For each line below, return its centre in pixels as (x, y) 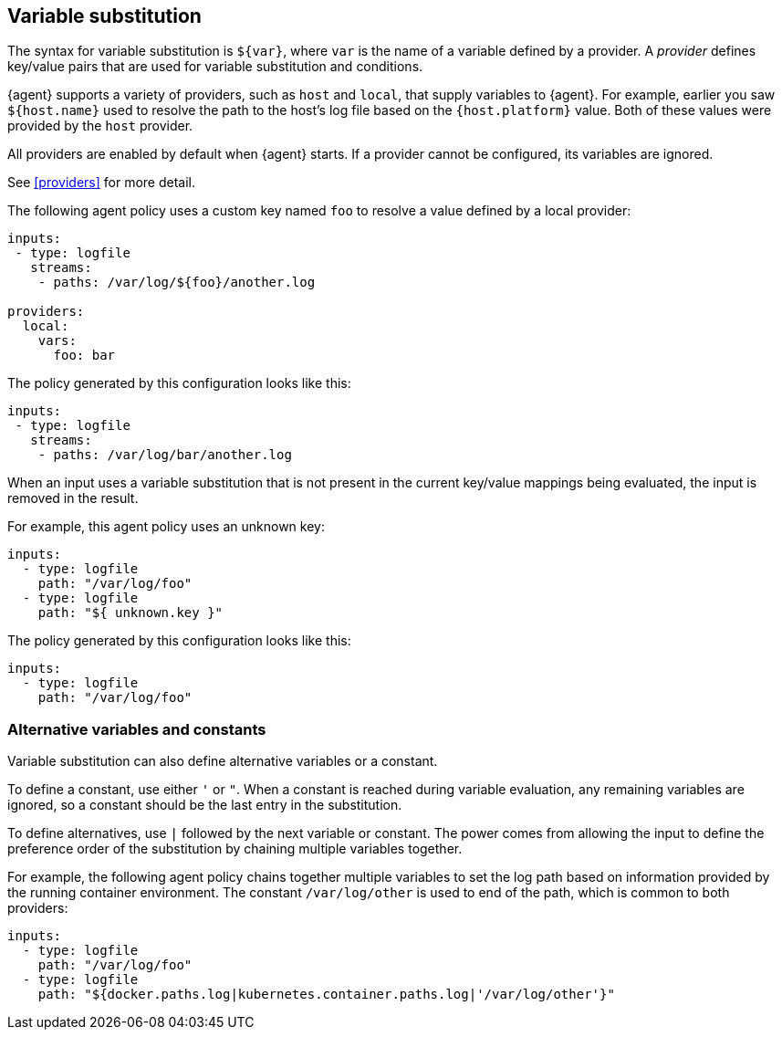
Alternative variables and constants (137, 729)
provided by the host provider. (100, 126)
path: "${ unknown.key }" (130, 613)
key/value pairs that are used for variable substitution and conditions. (215, 67)
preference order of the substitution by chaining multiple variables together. (235, 849)
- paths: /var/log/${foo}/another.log (177, 283)
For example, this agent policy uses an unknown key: (166, 527)
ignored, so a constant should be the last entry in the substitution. (205, 805)
